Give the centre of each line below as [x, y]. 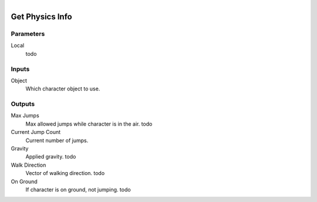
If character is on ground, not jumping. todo [78, 189]
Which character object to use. [63, 89]
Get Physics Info [42, 17]
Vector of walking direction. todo [65, 173]
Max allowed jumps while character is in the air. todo [89, 124]
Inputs [20, 69]
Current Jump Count [36, 132]
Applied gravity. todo [51, 157]
